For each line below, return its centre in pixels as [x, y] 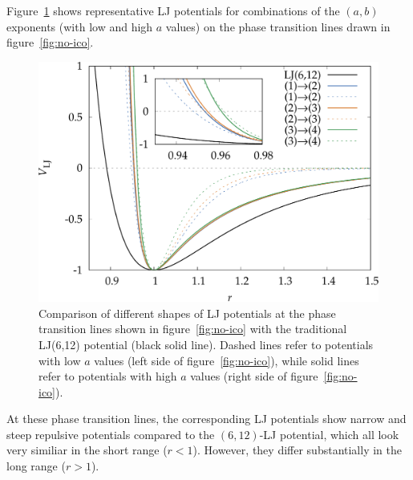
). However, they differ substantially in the [297, 450]
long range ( [36, 466]
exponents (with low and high [80, 26]
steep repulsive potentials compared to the [111, 434]
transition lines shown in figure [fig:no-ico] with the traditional [193, 329]
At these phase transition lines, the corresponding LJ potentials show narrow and [206, 419]
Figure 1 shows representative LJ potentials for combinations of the [173, 10]
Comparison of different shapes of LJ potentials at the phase [187, 313]
